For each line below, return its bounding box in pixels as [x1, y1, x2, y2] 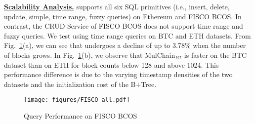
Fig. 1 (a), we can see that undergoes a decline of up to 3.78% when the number [4, 40, 246, 50]
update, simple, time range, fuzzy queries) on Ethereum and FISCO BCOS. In [4, 11, 242, 21]
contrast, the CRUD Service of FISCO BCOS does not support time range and [4, 21, 243, 31]
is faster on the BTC [184, 49, 247, 60]
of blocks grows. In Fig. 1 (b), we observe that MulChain [4, 49, 175, 60]
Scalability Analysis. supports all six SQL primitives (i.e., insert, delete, [4, 1, 230, 11]
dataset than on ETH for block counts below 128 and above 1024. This [4, 59, 219, 70]
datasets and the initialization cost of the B [4, 79, 136, 89]
